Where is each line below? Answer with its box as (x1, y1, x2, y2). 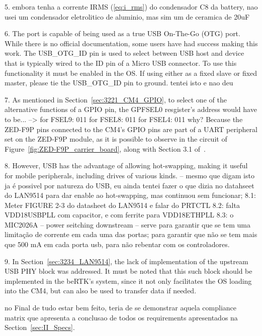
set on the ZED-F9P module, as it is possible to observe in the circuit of (5, 134, 227, 144)
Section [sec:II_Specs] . (5, 322, 75, 332)
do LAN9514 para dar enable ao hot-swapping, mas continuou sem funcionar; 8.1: (5, 190, 256, 200)
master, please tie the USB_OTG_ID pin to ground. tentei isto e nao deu (5, 77, 233, 88)
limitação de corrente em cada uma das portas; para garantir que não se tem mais (5, 229, 257, 240)
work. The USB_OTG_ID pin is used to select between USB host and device (5, 48, 244, 58)
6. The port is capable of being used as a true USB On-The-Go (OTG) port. (5, 28, 240, 39)
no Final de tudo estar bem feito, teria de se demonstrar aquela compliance (5, 302, 237, 313)
